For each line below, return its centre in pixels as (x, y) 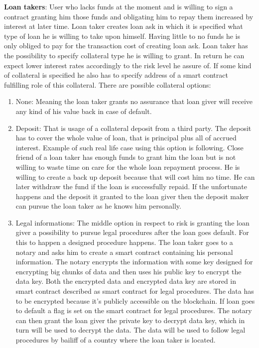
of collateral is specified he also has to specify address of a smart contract (116, 75)
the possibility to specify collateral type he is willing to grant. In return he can (124, 55)
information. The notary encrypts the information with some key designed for (134, 262)
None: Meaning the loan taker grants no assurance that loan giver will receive (134, 101)
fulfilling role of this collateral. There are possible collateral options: (108, 84)
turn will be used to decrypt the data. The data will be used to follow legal (130, 330)
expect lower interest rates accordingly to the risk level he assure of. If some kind (128, 65)
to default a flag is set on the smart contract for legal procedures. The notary (134, 310)
